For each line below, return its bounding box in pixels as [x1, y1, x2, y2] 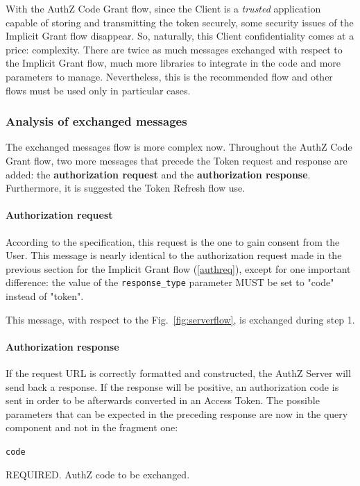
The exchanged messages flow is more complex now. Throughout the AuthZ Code [6, 140, 352, 154]
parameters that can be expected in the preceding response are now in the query [6, 406, 348, 421]
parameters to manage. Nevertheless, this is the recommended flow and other [6, 69, 333, 83]
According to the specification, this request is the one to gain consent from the [6, 234, 340, 249]
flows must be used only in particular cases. [6, 83, 191, 97]
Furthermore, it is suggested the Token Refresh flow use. [6, 181, 246, 195]
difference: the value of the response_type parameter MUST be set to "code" [6, 275, 334, 290]
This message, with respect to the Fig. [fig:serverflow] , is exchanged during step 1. [6, 312, 355, 326]
